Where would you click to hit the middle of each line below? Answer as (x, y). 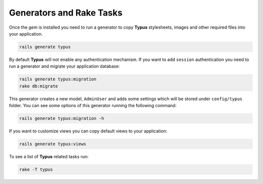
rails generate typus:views (53, 144)
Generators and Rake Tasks (66, 13)
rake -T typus (36, 169)
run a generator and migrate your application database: (65, 66)
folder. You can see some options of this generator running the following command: (93, 106)
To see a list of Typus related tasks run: (49, 156)
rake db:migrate (39, 86)
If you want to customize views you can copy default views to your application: (88, 131)
